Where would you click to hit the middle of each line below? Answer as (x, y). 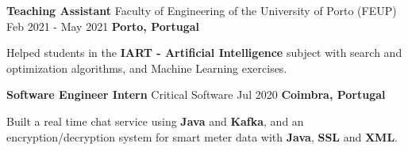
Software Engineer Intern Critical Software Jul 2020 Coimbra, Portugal (196, 94)
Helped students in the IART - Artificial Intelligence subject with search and (204, 53)
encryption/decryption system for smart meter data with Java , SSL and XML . (202, 136)
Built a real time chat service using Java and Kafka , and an (155, 121)
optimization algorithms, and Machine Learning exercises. (147, 68)
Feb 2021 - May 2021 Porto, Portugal (103, 26)
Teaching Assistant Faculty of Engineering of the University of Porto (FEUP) (202, 10)
